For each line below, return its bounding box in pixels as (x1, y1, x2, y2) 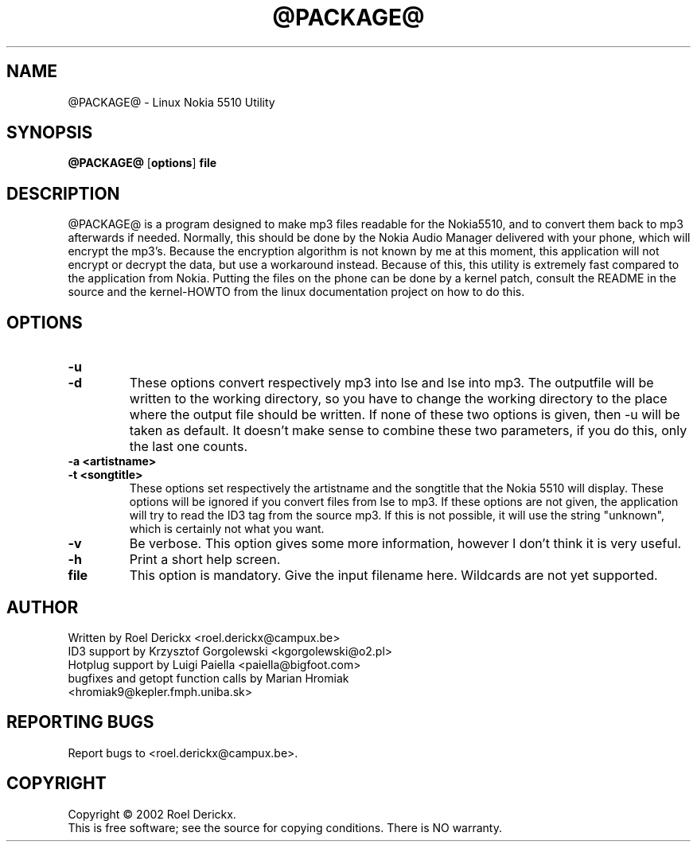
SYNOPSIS (6, 123, 93, 143)
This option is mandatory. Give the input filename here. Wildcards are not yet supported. (129, 567, 658, 584)
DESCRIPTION (6, 183, 120, 204)
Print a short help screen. (129, 551, 281, 568)
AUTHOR (6, 597, 79, 617)
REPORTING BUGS (6, 712, 154, 733)
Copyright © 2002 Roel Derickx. (68, 807, 236, 821)
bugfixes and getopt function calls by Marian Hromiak (68, 671, 349, 685)
